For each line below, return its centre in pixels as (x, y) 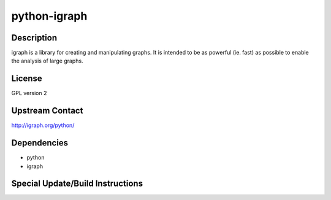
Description (34, 38)
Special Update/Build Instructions (77, 184)
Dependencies (40, 143)
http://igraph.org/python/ (43, 125)
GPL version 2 (29, 93)
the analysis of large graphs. (47, 61)
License (27, 79)
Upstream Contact (47, 111)
